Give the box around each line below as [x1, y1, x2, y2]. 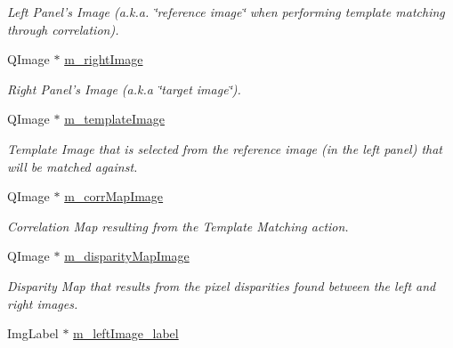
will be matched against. [7, 157, 138, 175]
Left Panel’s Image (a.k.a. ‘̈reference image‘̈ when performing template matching [7, 3, 445, 20]
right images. [7, 294, 78, 312]
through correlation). [7, 20, 119, 38]
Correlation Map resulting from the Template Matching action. [7, 216, 349, 235]
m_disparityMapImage [64, 247, 190, 265]
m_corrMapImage [64, 187, 164, 206]
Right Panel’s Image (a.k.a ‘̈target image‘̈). [7, 79, 241, 98]
